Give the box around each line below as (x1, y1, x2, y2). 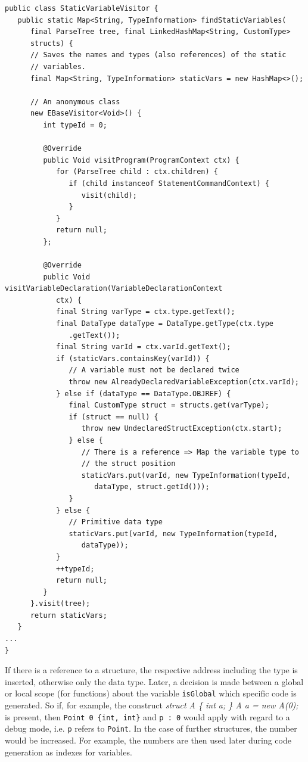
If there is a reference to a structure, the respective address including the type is (5, 664, 298, 676)
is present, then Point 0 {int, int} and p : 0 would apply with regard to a (5, 710, 290, 723)
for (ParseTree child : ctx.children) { (55, 167, 218, 176)
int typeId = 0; (43, 120, 107, 129)
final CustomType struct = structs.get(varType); (69, 401, 269, 410)
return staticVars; (30, 611, 107, 620)
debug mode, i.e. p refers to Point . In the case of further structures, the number (5, 722, 297, 735)
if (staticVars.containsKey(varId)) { (55, 354, 210, 363)
